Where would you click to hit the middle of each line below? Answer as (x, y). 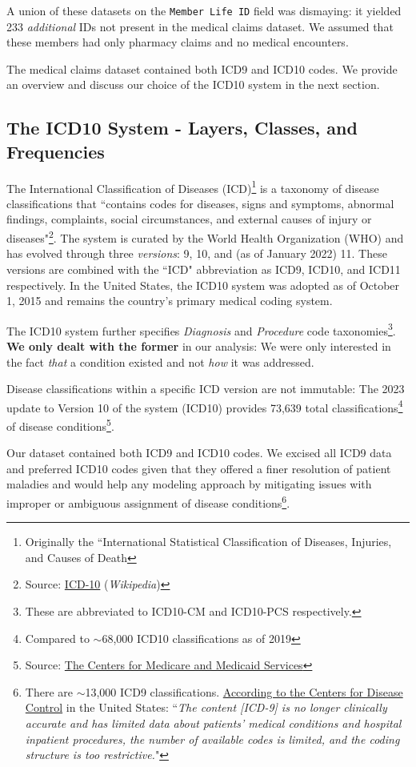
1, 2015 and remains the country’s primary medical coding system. (170, 301)
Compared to (57, 638)
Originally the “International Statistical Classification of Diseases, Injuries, (208, 542)
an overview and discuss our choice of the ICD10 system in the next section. (193, 84)
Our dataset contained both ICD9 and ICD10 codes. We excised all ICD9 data (199, 453)
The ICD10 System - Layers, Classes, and (182, 128)
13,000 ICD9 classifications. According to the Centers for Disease (244, 691)
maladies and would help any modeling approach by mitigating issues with (189, 484)
